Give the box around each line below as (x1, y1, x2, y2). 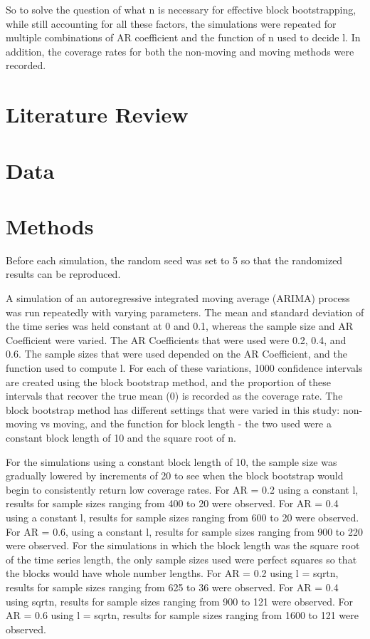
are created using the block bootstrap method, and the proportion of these (6, 374, 332, 389)
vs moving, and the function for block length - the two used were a (40, 416, 332, 431)
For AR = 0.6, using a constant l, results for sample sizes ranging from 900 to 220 (6, 524, 363, 539)
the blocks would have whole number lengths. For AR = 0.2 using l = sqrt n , (6, 566, 339, 581)
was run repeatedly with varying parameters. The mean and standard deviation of (6, 304, 364, 319)
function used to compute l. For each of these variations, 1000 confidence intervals (6, 360, 363, 375)
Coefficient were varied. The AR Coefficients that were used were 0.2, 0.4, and (6, 332, 347, 347)
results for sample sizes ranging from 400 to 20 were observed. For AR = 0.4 (6, 496, 339, 511)
